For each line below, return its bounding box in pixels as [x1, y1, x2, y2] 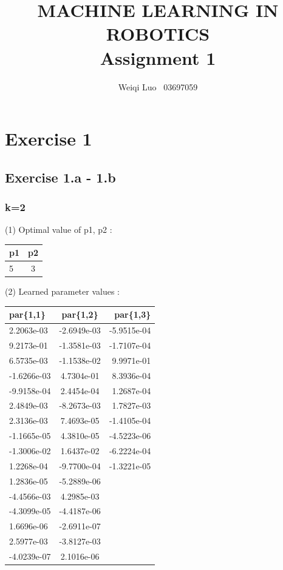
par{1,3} [114, 308, 151, 321]
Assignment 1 [100, 45, 216, 70]
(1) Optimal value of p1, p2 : [5, 223, 112, 236]
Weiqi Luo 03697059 [118, 80, 198, 93]
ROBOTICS [106, 21, 210, 46]
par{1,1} [9, 308, 46, 321]
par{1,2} [61, 308, 98, 321]
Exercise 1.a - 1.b [5, 167, 116, 186]
